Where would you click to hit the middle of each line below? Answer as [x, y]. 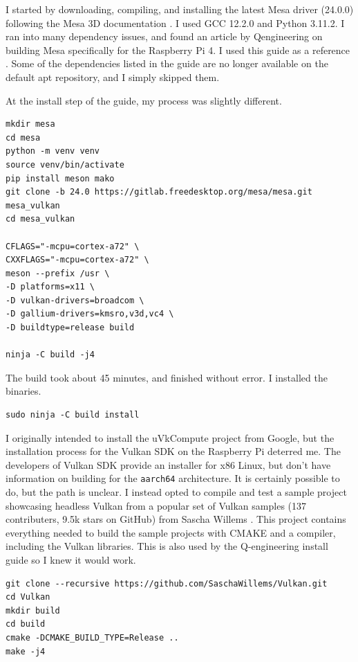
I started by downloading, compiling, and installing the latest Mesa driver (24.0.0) [180, 9]
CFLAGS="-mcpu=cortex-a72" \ [73, 246]
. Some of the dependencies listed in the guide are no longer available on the [167, 63]
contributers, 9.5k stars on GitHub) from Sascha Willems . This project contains [176, 519]
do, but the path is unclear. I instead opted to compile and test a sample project [176, 492]
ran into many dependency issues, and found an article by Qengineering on [164, 36]
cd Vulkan [28, 597]
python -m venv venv [53, 151]
